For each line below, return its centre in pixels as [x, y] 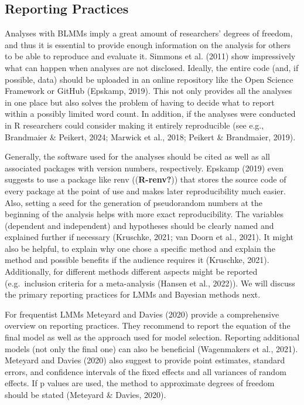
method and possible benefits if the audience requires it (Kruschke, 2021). [137, 260]
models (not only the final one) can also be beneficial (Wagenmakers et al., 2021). [151, 348]
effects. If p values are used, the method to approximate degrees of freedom [140, 383]
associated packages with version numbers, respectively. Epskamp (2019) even [144, 168]
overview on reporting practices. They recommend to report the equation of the [148, 325]
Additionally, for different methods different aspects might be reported [131, 271]
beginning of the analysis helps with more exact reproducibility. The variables [144, 214]
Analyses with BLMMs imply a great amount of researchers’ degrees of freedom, [149, 33]
